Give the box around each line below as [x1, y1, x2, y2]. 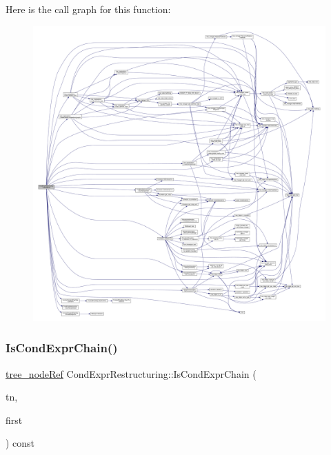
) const [6, 436, 35, 450]
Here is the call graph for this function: [6, 2, 171, 16]
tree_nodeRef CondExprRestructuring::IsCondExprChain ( [6, 366, 257, 381]
